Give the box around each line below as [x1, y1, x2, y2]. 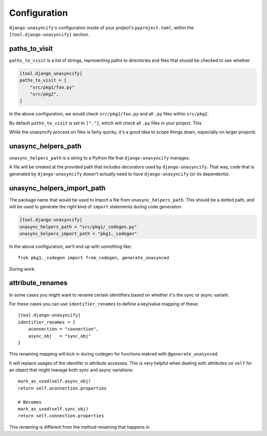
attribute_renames [9, 279, 68, 287]
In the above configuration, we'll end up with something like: [9, 243, 132, 249]
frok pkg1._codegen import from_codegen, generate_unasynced [18, 255, 169, 261]
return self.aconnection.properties [18, 385, 107, 391]
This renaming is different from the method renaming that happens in [9, 424, 150, 430]
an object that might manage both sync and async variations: [9, 367, 133, 373]
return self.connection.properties [18, 413, 104, 419]
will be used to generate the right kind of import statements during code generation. [9, 204, 183, 210]
